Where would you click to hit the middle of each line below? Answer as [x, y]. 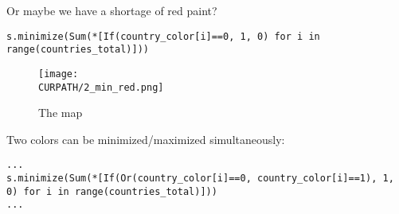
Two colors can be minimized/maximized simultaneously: [146, 139]
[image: [59, 74]
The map [61, 113]
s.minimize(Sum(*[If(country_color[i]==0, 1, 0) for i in [163, 36]
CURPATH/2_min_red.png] [101, 87]
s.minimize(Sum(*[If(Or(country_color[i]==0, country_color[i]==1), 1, [200, 179]
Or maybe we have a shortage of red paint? [112, 10]
